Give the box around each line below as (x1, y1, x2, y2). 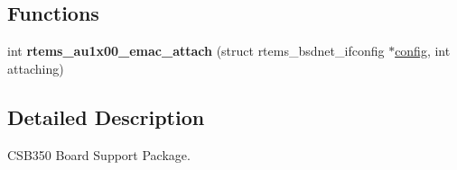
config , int (395, 41, 451, 60)
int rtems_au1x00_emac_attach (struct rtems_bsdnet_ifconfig (7, 41, 385, 60)
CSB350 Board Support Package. (7, 145, 191, 164)
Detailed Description (7, 103, 205, 130)
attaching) (7, 58, 64, 77)
